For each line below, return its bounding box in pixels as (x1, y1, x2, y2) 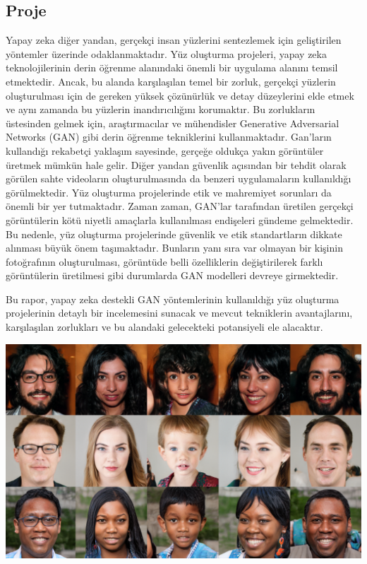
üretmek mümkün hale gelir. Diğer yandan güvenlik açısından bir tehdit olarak (6, 157, 347, 172)
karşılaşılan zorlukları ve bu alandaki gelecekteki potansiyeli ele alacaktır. (6, 319, 323, 334)
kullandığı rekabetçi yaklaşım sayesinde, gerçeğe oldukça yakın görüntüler (6, 143, 324, 158)
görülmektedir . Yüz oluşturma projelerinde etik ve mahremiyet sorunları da (6, 184, 332, 199)
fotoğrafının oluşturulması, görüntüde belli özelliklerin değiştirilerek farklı (6, 254, 323, 269)
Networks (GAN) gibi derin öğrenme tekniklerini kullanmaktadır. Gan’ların (6, 129, 332, 144)
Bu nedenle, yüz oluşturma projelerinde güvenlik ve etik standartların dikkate (6, 226, 342, 241)
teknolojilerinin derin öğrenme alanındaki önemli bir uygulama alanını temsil (6, 60, 338, 75)
